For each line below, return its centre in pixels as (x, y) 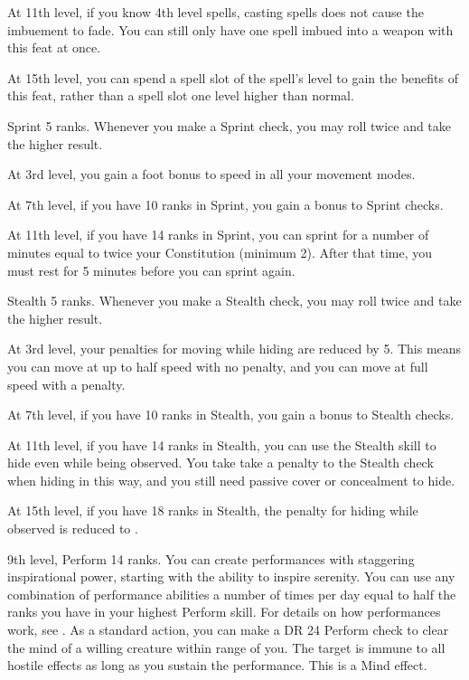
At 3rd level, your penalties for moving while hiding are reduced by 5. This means (234, 349)
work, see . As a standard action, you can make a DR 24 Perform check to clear (228, 630)
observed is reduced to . (73, 529)
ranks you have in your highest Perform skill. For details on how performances (224, 612)
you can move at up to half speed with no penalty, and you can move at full (218, 366)
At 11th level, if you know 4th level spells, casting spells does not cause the (216, 12)
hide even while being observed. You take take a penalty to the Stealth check (220, 463)
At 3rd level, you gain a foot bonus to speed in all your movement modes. (211, 174)
